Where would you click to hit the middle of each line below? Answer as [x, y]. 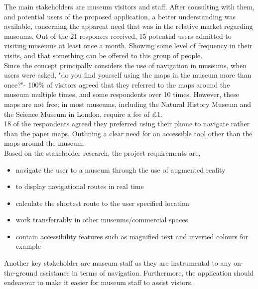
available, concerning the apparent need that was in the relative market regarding [129, 26]
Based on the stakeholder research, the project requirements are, [102, 152]
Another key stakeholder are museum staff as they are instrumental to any [118, 263]
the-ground [21, 272]
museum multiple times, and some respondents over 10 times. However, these [122, 94]
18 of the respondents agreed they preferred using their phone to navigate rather [127, 124]
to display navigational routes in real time [80, 186]
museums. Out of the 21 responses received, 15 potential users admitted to [118, 36]
